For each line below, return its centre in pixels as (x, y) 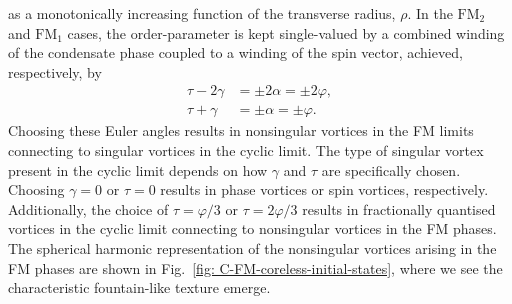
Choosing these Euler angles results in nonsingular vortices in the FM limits (241, 130)
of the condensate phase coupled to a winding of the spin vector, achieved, (235, 52)
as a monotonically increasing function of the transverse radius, (202, 13)
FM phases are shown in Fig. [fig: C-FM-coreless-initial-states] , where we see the (255, 267)
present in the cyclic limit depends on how (138, 169)
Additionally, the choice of (88, 208)
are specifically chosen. (391, 169)
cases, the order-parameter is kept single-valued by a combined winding (286, 32)
